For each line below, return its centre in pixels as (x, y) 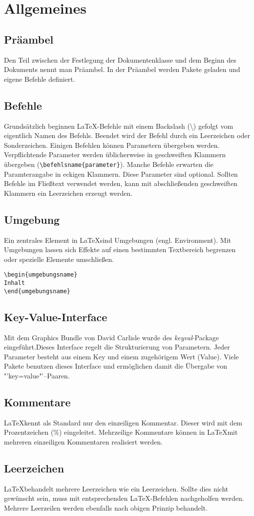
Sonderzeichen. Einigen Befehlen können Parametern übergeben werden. (112, 145)
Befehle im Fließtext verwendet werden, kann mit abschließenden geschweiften (121, 183)
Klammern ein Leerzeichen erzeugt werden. (68, 193)
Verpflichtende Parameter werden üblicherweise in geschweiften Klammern (115, 154)
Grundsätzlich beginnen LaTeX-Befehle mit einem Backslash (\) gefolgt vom (119, 126)
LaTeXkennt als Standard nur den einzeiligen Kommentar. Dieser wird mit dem (123, 422)
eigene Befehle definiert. (40, 79)
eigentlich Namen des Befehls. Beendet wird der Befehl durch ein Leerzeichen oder (127, 135)
